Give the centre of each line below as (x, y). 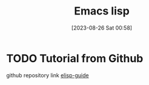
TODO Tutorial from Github (75, 58)
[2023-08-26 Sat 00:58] (102, 28)
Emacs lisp (102, 11)
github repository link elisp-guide (48, 75)
